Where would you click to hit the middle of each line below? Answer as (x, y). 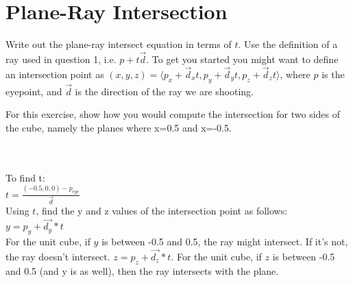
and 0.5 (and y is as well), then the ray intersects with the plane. (142, 270)
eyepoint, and (34, 91)
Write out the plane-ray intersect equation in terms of (119, 44)
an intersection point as (55, 74)
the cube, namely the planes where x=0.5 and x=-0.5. (119, 127)
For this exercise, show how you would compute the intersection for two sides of (173, 114)
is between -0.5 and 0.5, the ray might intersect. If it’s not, (225, 242)
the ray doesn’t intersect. (58, 256)
